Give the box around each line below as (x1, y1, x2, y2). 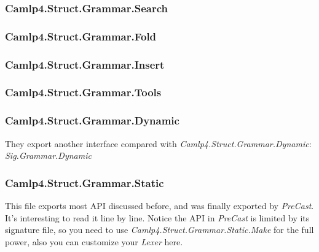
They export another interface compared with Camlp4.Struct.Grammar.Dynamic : (5, 137, 312, 150)
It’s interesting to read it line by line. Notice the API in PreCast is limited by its (5, 211, 310, 224)
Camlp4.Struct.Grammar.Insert (5, 56, 165, 72)
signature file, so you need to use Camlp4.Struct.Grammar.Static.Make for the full (5, 223, 314, 236)
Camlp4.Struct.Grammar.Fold (5, 28, 157, 44)
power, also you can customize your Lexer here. (5, 235, 183, 248)
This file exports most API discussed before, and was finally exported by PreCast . (5, 199, 314, 212)
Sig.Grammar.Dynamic (5, 149, 92, 162)
